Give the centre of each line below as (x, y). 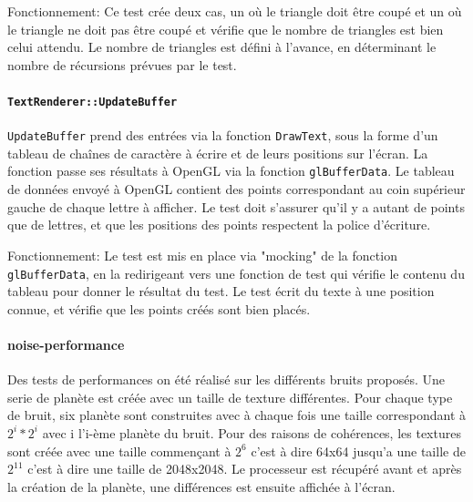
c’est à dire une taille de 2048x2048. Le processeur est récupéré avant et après (245, 469)
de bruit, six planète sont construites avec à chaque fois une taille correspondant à (237, 415)
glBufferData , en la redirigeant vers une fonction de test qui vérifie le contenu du (236, 273)
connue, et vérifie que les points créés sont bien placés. (159, 308)
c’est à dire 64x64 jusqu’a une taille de (358, 451)
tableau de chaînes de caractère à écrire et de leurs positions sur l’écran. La (218, 153)
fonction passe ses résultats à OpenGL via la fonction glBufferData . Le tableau (231, 171)
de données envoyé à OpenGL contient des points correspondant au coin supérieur (236, 189)
